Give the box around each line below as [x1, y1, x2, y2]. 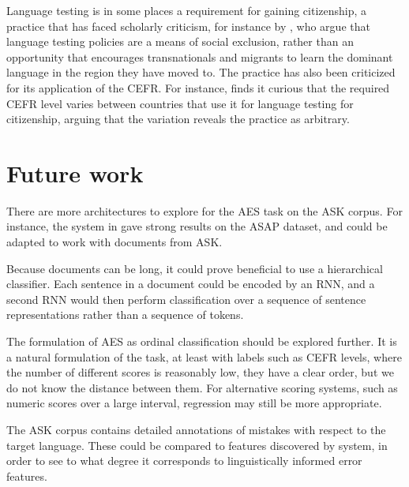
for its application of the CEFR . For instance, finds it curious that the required [6, 79, 390, 96]
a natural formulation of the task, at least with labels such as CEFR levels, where [6, 348, 402, 365]
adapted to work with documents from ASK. [6, 234, 223, 250]
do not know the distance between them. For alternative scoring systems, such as [6, 379, 398, 395]
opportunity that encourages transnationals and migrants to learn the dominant [6, 48, 393, 65]
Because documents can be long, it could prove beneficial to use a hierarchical [6, 260, 383, 276]
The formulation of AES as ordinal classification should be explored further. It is [6, 333, 397, 350]
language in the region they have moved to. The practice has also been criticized [6, 64, 396, 81]
